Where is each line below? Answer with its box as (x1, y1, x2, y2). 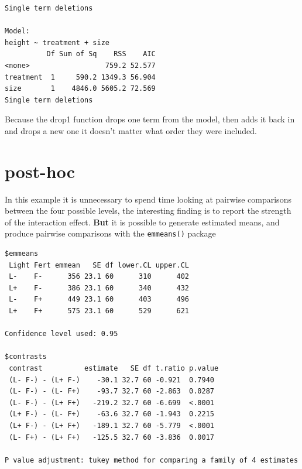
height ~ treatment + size (5, 38, 109, 47)
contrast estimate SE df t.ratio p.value (9, 364, 219, 373)
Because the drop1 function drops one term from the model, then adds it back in (5, 113, 295, 125)
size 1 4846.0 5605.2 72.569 (5, 84, 156, 93)
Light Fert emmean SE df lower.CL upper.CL (9, 261, 189, 269)
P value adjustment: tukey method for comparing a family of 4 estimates (5, 456, 298, 464)
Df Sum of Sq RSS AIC (46, 50, 156, 59)
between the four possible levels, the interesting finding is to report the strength (5, 204, 291, 217)
